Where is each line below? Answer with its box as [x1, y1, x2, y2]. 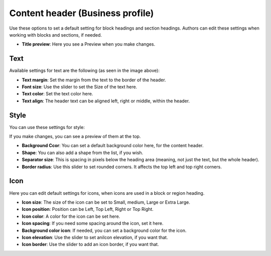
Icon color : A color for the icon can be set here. [22, 213, 120, 219]
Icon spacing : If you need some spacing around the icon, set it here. [22, 220, 164, 226]
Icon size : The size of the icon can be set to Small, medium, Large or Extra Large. [22, 199, 190, 205]
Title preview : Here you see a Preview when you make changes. [22, 41, 156, 47]
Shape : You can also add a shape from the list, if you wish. [22, 150, 144, 156]
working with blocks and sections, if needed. [9, 32, 102, 38]
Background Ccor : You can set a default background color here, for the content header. [22, 143, 204, 149]
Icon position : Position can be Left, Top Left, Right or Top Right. [22, 206, 154, 212]
